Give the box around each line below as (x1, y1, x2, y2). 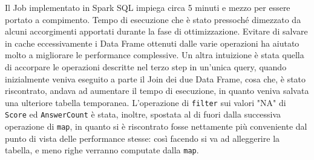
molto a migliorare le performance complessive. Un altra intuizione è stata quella (5, 48, 304, 61)
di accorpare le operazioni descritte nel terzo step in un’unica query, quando (5, 60, 287, 73)
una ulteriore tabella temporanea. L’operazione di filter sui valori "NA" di (5, 96, 286, 108)
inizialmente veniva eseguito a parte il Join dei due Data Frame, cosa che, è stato (5, 72, 306, 85)
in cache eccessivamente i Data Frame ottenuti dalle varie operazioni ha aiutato (5, 36, 299, 49)
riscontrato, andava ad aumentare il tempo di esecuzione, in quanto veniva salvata (5, 84, 309, 97)
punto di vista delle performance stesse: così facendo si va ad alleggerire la (5, 132, 280, 144)
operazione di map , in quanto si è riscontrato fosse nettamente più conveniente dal (5, 120, 307, 133)
